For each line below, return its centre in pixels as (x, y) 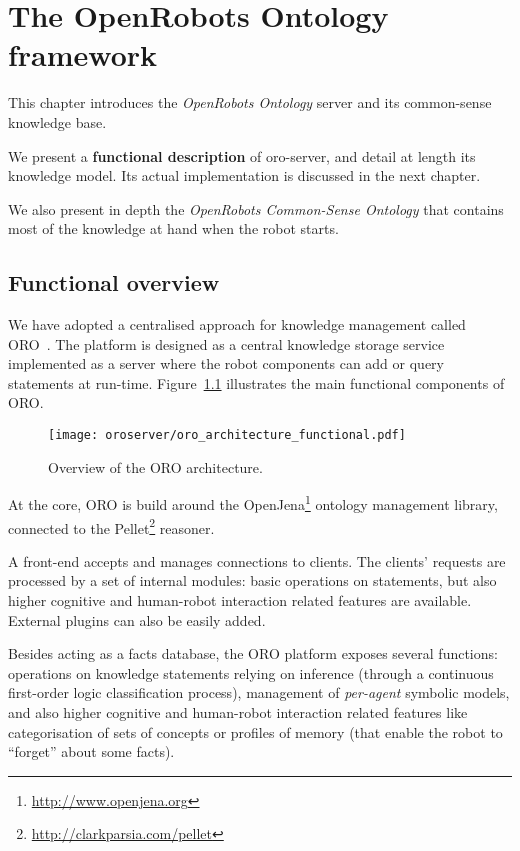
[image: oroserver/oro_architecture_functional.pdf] (227, 435)
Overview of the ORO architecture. (155, 466)
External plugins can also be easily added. (137, 619)
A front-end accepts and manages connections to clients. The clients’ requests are (257, 560)
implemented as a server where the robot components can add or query (226, 363)
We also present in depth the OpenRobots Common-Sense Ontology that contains (256, 208)
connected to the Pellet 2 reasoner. (111, 526)
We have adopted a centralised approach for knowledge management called (237, 324)
